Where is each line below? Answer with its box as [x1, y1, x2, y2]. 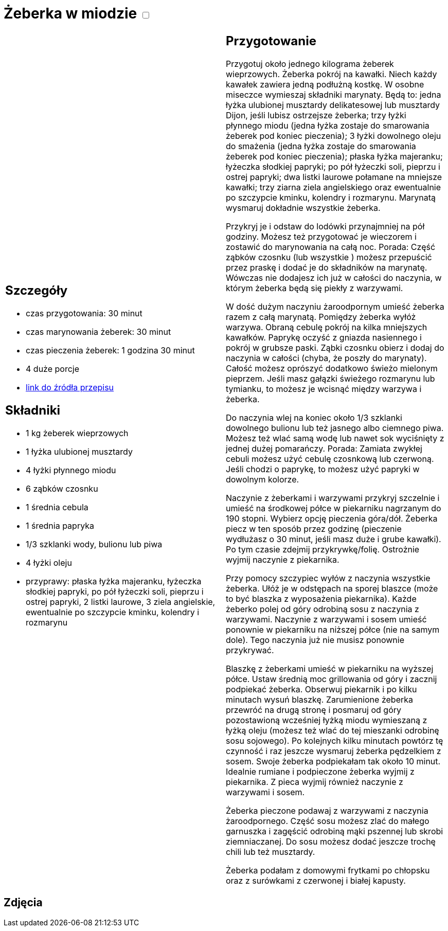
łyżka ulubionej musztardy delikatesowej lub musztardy [226, 99, 440, 110]
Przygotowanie [226, 33, 316, 48]
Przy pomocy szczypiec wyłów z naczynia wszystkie [226, 572, 431, 583]
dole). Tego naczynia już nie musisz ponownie [226, 634, 404, 645]
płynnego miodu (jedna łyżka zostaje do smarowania [226, 120, 429, 131]
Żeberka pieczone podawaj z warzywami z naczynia [226, 805, 428, 816]
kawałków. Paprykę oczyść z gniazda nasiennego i [226, 332, 422, 343]
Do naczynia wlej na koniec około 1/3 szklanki [226, 412, 402, 423]
